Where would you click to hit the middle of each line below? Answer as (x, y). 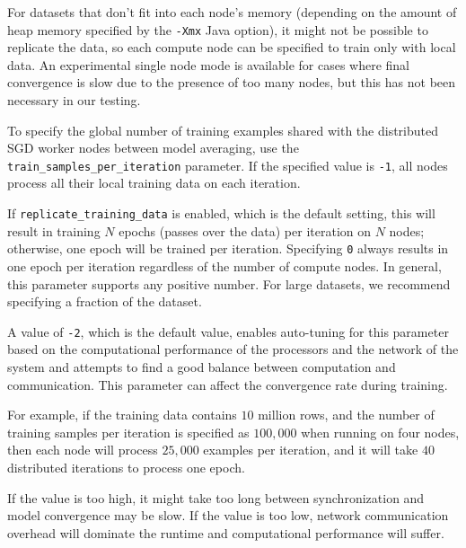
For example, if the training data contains (122, 415)
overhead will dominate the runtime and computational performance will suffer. (226, 532)
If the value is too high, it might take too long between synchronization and (216, 497)
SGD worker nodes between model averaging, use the (153, 148)
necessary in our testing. (74, 100)
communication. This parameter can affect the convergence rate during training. (228, 384)
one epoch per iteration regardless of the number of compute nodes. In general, (224, 265)
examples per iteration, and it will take (311, 450)
